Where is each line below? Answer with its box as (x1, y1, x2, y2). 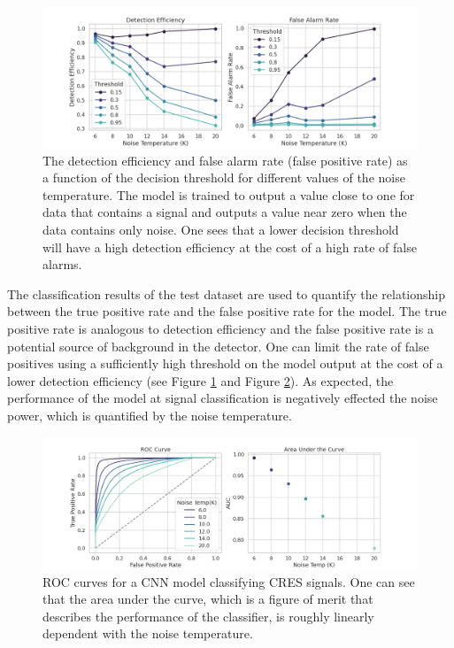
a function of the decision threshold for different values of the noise (42, 168, 405, 187)
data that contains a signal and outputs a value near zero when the (42, 203, 407, 221)
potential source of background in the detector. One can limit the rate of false (7, 336, 429, 355)
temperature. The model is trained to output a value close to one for (42, 185, 415, 204)
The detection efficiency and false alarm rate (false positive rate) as (42, 150, 408, 169)
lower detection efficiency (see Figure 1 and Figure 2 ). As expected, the (7, 371, 394, 390)
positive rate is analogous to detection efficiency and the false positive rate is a (7, 319, 434, 337)
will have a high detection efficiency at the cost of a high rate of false (42, 237, 417, 256)
